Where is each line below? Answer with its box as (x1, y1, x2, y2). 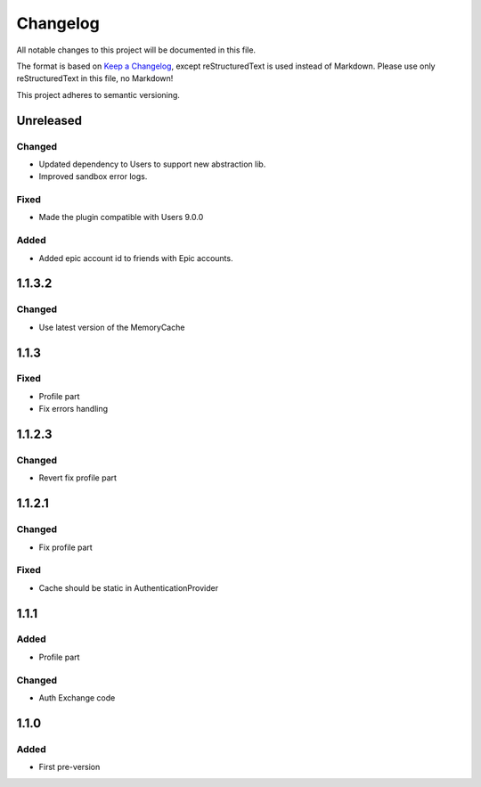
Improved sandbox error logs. (38, 171, 148, 182)
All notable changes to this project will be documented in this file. (16, 45, 257, 55)
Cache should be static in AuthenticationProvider (38, 582, 218, 593)
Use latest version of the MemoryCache (38, 322, 185, 332)
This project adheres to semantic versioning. (16, 89, 180, 100)
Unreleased (16, 112, 83, 128)
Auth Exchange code (38, 693, 116, 703)
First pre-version (38, 762, 101, 773)
